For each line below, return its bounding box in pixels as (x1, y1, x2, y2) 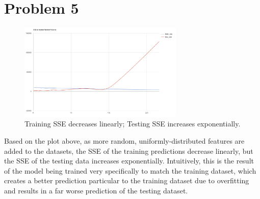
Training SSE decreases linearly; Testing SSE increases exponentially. (24, 118, 241, 129)
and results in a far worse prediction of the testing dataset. (4, 185, 188, 195)
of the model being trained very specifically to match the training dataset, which (4, 165, 256, 176)
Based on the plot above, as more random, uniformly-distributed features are (4, 135, 245, 146)
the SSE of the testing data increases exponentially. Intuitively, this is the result (4, 155, 254, 166)
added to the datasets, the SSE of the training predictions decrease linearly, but (4, 145, 253, 156)
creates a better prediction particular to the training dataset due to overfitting (4, 175, 249, 186)
